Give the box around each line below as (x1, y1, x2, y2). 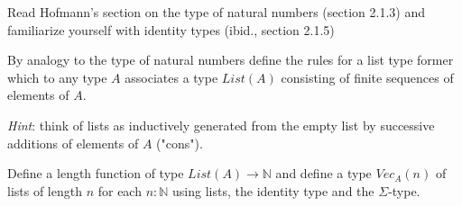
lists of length (7, 181, 82, 200)
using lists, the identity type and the (172, 181, 374, 200)
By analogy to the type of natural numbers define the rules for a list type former (7, 50, 454, 69)
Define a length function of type (7, 164, 184, 183)
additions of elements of (7, 133, 139, 152)
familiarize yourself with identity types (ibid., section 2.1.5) (7, 20, 335, 39)
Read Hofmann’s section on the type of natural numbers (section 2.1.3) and (7, 3, 425, 21)
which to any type (7, 67, 107, 86)
